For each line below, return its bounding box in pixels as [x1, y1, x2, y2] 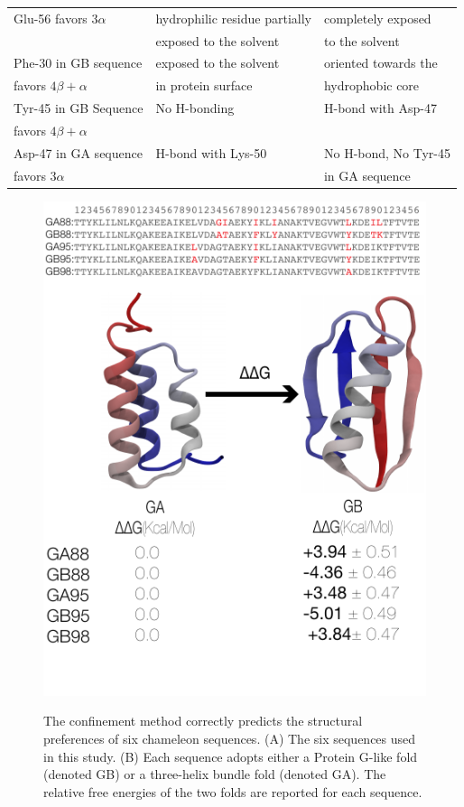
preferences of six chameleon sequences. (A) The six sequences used [43, 729, 416, 748]
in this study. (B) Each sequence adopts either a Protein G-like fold [43, 746, 418, 765]
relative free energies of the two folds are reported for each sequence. [43, 782, 422, 801]
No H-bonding [155, 99, 235, 117]
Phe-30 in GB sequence [14, 53, 143, 72]
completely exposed [323, 8, 432, 27]
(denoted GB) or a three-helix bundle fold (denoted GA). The [43, 765, 386, 784]
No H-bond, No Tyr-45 [323, 143, 451, 162]
